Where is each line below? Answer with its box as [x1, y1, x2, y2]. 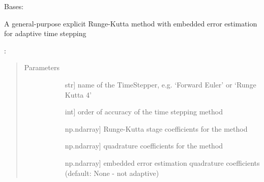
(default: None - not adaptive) [65, 167, 159, 178]
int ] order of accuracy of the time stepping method [65, 106, 223, 117]
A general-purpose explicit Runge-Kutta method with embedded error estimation [4, 18, 257, 28]
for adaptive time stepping [4, 28, 86, 39]
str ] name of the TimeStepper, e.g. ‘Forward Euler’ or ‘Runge [65, 79, 256, 89]
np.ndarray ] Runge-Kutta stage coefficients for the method [65, 123, 248, 134]
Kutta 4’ [65, 89, 92, 100]
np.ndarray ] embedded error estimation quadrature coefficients [65, 157, 260, 168]
